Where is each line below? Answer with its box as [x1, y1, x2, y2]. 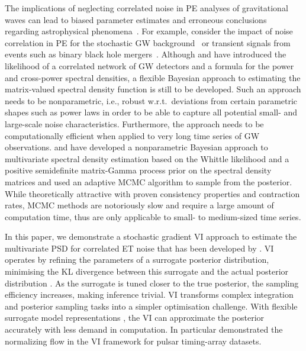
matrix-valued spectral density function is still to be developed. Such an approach [5, 83, 301, 95]
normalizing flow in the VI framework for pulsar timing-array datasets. [5, 334, 262, 347]
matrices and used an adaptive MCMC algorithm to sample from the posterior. [5, 175, 292, 188]
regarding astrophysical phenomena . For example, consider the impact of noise [5, 25, 293, 37]
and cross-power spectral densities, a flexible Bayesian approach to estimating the [5, 71, 301, 83]
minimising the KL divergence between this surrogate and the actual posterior [5, 265, 289, 278]
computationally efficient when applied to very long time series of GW [5, 129, 260, 141]
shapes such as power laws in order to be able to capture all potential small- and [5, 106, 298, 118]
